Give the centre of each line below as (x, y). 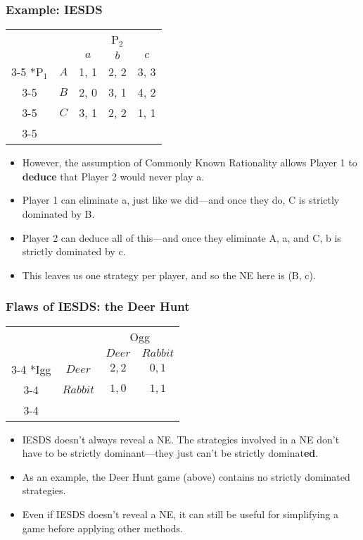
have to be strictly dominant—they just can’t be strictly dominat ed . (170, 453)
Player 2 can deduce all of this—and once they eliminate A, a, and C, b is (181, 237)
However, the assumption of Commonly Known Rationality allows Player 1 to (190, 162)
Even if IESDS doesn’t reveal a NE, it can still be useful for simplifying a (180, 514)
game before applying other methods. (102, 528)
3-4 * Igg (31, 369)
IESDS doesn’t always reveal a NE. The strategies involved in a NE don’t (181, 439)
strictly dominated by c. (74, 251)
